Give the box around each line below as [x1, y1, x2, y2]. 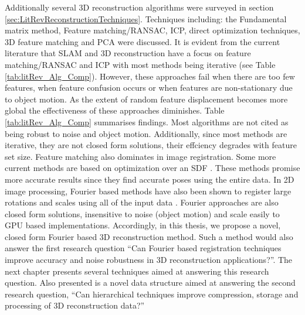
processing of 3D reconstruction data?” [5, 299, 145, 311]
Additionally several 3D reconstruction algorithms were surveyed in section [5, 1, 274, 13]
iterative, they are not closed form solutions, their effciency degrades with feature [5, 139, 297, 151]
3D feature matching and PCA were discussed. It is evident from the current [5, 35, 280, 47]
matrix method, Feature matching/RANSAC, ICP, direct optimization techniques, [5, 24, 300, 36]
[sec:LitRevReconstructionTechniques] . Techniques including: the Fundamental [5, 12, 287, 25]
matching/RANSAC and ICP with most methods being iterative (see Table [5, 58, 276, 70]
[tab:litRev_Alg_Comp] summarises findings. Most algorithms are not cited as [5, 115, 289, 128]
